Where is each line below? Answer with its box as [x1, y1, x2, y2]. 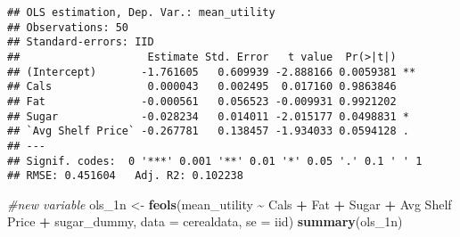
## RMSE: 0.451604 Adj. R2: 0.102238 [7, 169, 243, 183]
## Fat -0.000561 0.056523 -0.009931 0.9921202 [7, 94, 397, 108]
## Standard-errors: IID [7, 36, 154, 49]
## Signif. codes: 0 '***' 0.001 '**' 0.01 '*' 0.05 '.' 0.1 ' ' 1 [7, 154, 423, 168]
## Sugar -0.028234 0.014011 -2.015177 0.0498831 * [7, 110, 410, 123]
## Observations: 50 [7, 20, 129, 34]
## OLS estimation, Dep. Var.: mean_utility [7, 6, 275, 19]
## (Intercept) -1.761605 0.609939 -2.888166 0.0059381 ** [7, 65, 416, 78]
